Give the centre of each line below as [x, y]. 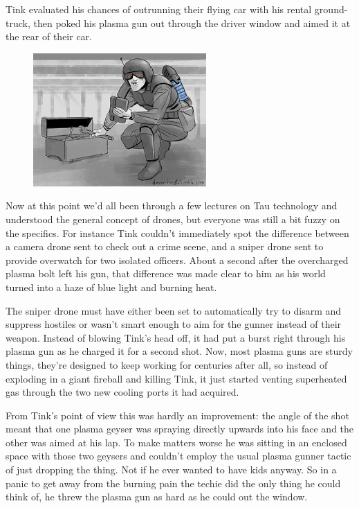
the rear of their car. [49, 36]
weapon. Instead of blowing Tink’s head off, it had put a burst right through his [176, 337]
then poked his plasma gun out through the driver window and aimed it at [192, 23]
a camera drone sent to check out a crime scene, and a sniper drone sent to [165, 246]
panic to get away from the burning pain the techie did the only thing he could [173, 483]
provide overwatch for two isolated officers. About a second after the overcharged [177, 260]
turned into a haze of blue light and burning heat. [111, 287]
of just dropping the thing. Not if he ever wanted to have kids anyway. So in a [171, 470]
